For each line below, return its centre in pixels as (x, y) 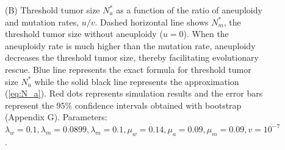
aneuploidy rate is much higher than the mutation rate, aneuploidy (130, 45)
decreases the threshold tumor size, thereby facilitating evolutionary (132, 57)
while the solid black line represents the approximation (137, 81)
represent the (29, 105)
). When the (206, 34)
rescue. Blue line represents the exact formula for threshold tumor (128, 69)
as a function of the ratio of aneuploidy (189, 10)
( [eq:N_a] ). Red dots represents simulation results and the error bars (134, 93)
